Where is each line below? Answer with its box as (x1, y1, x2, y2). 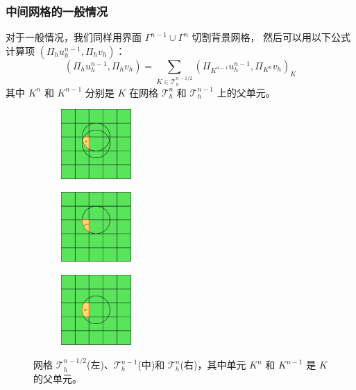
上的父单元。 (217, 85, 276, 99)
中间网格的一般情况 (6, 2, 108, 19)
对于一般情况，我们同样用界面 (6, 30, 142, 44)
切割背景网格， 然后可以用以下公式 (192, 30, 351, 44)
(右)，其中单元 (180, 357, 246, 372)
